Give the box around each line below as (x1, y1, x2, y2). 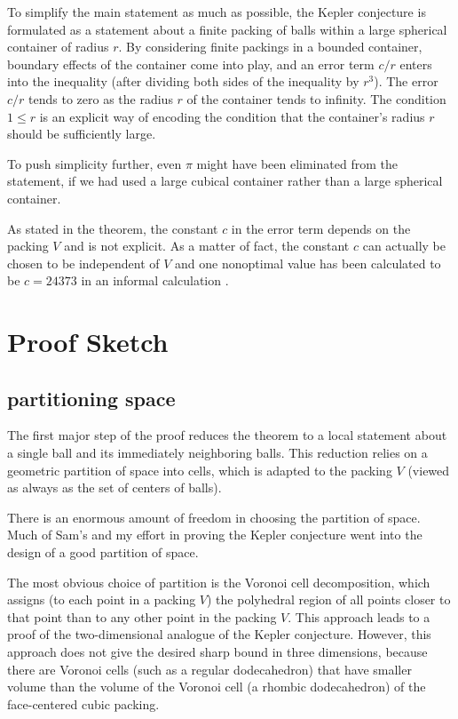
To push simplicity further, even (7, 154, 182, 172)
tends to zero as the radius (28, 89, 173, 108)
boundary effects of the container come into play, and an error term (7, 54, 375, 73)
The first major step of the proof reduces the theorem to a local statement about (7, 426, 447, 444)
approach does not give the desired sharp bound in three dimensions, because (7, 643, 428, 661)
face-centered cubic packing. (7, 694, 160, 713)
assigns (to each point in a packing (7, 590, 196, 609)
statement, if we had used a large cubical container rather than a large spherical (7, 172, 443, 190)
